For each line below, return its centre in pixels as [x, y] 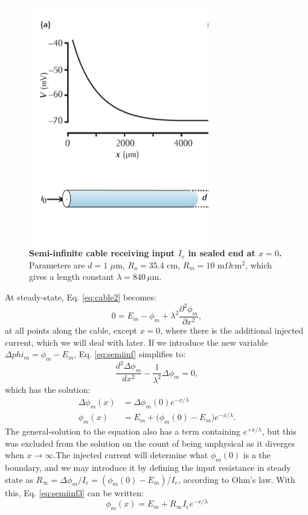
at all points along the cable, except [71, 330]
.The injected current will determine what [131, 455]
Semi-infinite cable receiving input [102, 253]
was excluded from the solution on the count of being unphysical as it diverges [150, 443]
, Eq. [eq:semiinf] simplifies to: [130, 354]
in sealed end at [222, 253]
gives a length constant [72, 277]
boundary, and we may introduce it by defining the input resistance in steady [148, 467]
